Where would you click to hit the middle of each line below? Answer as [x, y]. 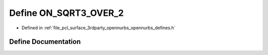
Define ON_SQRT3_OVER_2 [67, 13]
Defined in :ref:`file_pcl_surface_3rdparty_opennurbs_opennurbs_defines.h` [99, 28]
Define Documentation [45, 42]
